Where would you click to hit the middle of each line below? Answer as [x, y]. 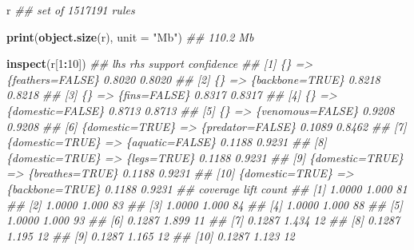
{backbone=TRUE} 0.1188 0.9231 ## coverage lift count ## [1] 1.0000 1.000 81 [207, 188]
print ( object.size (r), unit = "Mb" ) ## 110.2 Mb [130, 36]
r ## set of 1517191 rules [71, 10]
